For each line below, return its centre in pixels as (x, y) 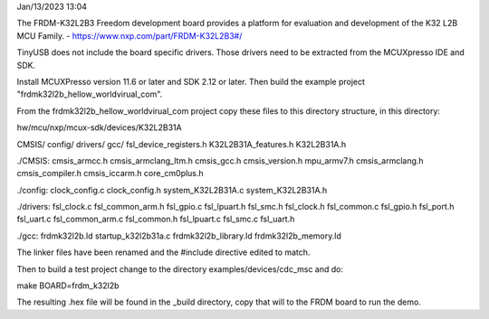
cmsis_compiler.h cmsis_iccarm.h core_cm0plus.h (110, 174)
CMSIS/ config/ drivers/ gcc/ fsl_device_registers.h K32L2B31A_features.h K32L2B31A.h (182, 144)
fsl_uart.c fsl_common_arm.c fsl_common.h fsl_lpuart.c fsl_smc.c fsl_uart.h (156, 219)
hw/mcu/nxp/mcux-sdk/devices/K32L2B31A (99, 127)
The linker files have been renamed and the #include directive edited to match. (163, 252)
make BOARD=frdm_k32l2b (68, 286)
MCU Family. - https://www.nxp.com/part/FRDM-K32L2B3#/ (129, 35)
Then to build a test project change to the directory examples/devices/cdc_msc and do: (180, 269)
